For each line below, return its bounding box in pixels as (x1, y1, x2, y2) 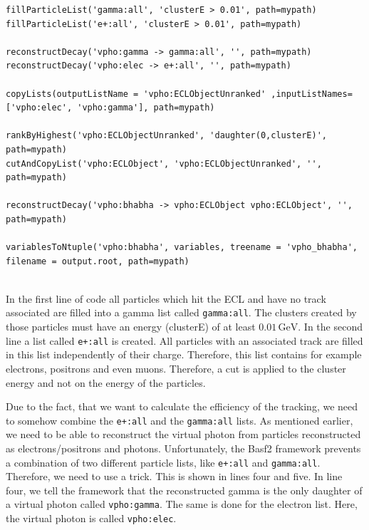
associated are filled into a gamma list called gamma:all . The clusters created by (6, 305, 357, 320)
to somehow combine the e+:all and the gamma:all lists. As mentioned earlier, (6, 412, 353, 427)
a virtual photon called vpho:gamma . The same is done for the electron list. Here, (6, 497, 358, 511)
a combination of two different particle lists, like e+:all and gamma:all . (6, 454, 321, 469)
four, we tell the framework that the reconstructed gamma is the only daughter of (6, 482, 363, 497)
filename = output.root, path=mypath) (6, 256, 189, 266)
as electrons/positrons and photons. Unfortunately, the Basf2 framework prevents (6, 441, 361, 455)
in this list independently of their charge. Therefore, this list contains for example (6, 347, 362, 362)
